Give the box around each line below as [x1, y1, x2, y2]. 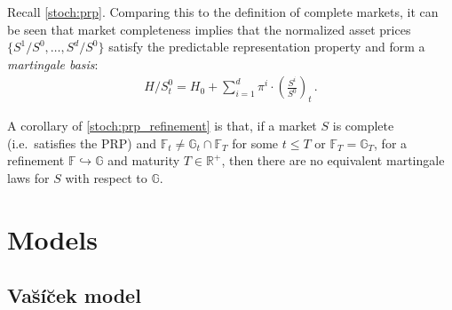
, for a [374, 133, 408, 152]
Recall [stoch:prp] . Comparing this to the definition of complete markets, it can [7, 3, 439, 20]
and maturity [107, 151, 180, 170]
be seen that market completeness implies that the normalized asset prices [7, 20, 411, 38]
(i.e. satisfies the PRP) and [7, 133, 157, 152]
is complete [332, 116, 394, 135]
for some [232, 133, 279, 152]
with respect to [65, 168, 147, 187]
